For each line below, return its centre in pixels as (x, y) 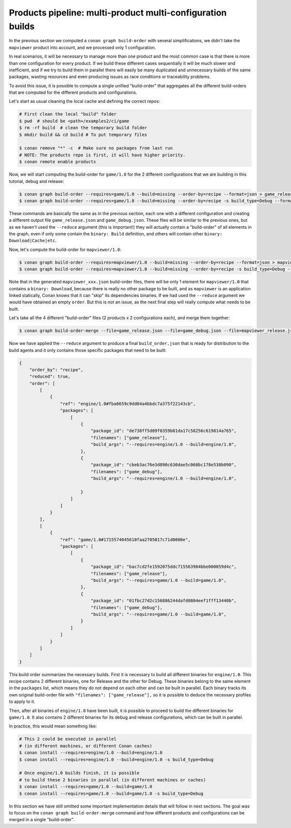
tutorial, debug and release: (36, 181)
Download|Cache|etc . (33, 241)
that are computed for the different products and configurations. (73, 93)
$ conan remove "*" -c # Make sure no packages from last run (96, 148)
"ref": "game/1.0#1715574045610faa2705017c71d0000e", (125, 539)
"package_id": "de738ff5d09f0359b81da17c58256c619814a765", (164, 431)
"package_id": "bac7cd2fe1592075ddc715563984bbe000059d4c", (164, 567)
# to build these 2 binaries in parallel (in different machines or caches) (113, 780)
